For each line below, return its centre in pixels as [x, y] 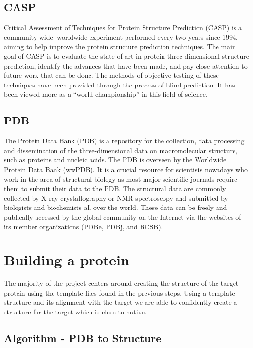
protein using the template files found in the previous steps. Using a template [119, 292]
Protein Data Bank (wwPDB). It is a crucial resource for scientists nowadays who [126, 169]
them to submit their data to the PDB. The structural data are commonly [115, 188]
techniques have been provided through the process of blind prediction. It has [119, 84]
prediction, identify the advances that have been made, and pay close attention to [126, 65]
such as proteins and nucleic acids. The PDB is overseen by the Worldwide [115, 160]
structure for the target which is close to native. [75, 312]
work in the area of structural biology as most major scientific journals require [121, 179]
